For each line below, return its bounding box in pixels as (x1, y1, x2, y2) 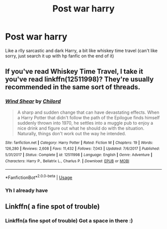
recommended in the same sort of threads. (5, 83, 141, 91)
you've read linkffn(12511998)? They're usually (5, 75, 154, 84)
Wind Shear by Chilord (5, 98, 61, 105)
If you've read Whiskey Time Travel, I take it (5, 67, 143, 76)
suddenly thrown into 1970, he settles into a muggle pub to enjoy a (17, 120, 153, 126)
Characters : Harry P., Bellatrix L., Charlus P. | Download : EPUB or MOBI (5, 158, 129, 164)
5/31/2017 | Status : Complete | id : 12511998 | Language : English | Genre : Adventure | (5, 152, 153, 157)
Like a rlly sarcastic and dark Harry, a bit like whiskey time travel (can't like (5, 47, 158, 53)
